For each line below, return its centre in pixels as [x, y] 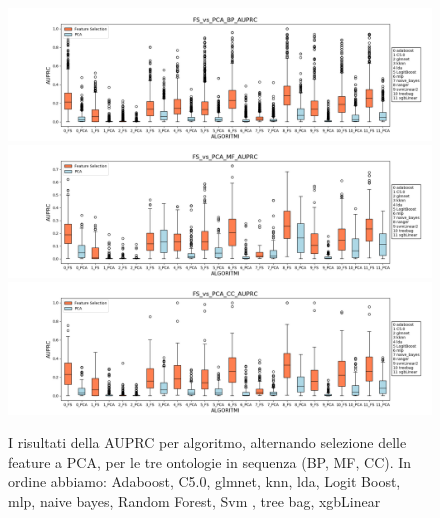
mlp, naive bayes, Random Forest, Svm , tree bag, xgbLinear [194, 501]
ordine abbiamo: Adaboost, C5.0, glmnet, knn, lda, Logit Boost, [204, 481]
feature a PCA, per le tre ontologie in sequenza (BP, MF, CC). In [210, 461]
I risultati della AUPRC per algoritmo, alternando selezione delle [207, 442]
